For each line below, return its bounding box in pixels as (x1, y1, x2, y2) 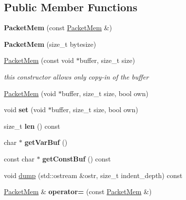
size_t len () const (4, 120, 60, 131)
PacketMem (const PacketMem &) (4, 22, 112, 33)
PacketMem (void (4, 88, 56, 98)
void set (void (4, 104, 46, 115)
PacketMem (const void (4, 55, 74, 65)
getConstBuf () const (42, 153, 111, 163)
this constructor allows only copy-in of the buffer (4, 71, 149, 81)
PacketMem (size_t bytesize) (4, 39, 96, 49)
